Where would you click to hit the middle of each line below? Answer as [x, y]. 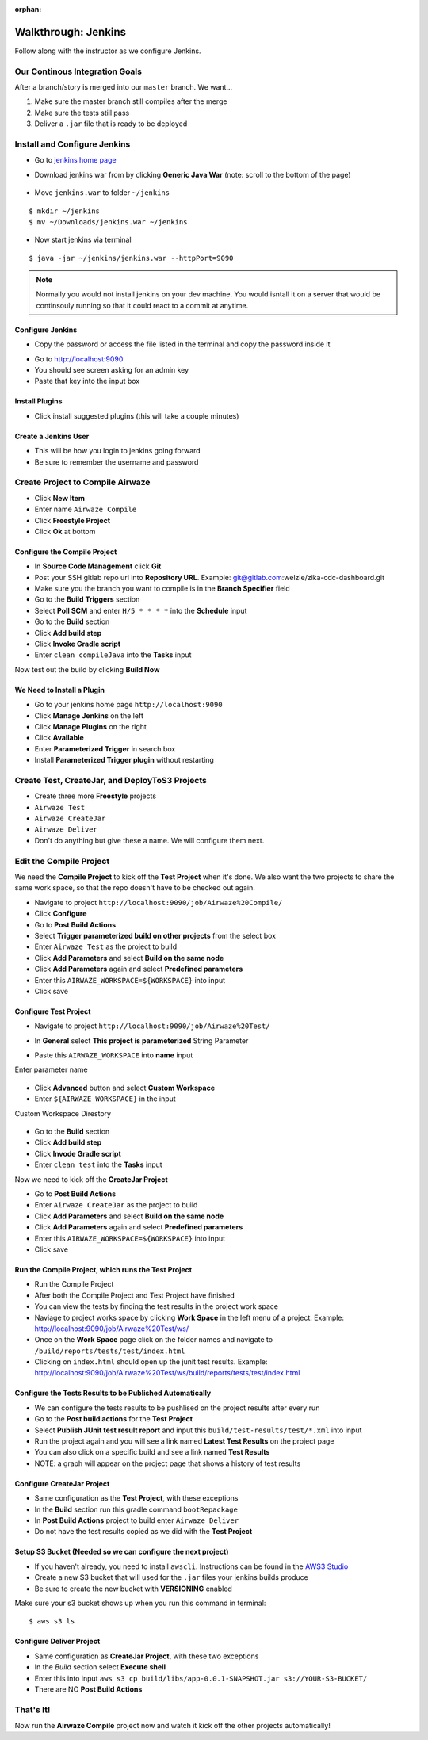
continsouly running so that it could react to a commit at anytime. [142, 305]
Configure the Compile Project [66, 552]
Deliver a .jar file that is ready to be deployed [111, 124]
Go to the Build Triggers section [87, 599]
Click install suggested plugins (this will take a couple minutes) [137, 415]
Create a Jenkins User [52, 436]
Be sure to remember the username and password [117, 462]
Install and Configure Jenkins [73, 144]
